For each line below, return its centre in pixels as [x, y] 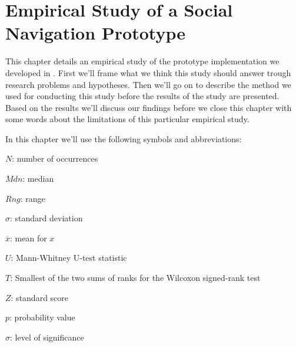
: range [33, 198]
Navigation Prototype [95, 33]
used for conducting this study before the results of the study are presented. [142, 96]
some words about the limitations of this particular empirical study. [127, 119]
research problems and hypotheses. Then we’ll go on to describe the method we [148, 84]
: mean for [29, 238]
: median [38, 179]
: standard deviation [46, 218]
